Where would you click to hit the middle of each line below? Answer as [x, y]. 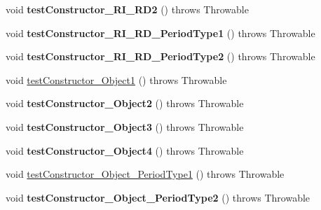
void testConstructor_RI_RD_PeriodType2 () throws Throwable [160, 56]
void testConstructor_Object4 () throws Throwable [125, 150]
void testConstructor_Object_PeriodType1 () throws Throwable [145, 174]
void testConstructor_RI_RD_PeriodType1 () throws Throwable [160, 33]
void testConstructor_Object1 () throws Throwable [116, 79]
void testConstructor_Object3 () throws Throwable [125, 126]
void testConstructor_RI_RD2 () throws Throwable [127, 9]
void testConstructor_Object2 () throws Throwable [125, 103]
